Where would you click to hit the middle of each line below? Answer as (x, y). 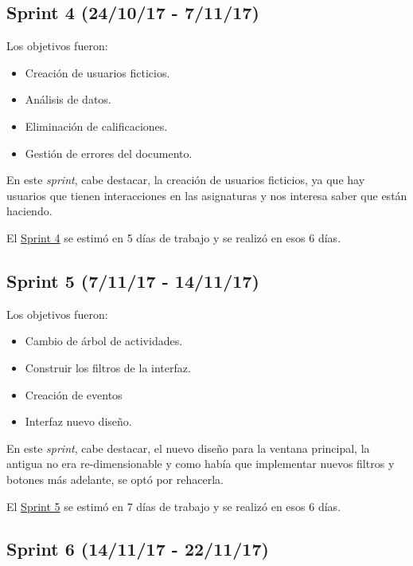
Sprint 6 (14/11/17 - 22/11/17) (138, 549)
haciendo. (29, 211)
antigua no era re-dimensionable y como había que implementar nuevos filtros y (201, 464)
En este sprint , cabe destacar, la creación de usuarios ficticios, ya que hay (186, 180)
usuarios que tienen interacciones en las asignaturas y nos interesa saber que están (207, 195)
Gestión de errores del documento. (109, 153)
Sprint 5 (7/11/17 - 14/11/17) (133, 280)
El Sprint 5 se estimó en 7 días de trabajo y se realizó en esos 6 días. (174, 506)
